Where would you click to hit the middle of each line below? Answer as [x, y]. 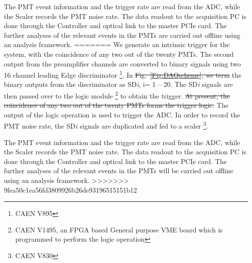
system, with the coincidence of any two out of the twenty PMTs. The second [119, 54]
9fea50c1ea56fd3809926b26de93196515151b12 [71, 189]
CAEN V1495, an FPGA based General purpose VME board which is [119, 229]
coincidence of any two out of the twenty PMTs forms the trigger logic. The [116, 105]
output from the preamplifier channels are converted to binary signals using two [123, 63]
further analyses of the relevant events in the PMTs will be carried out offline [119, 171]
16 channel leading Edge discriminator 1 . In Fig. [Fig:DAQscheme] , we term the [123, 74]
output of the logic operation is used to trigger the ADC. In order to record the [122, 114]
